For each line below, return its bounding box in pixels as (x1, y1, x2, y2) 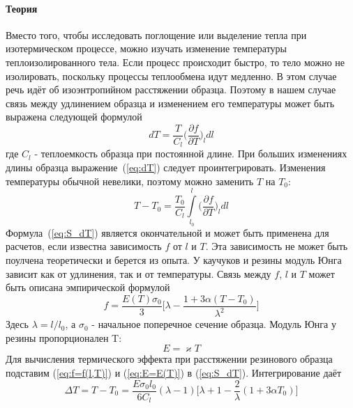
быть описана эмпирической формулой (6, 280, 170, 295)
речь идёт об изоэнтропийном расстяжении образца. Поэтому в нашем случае (6, 82, 336, 97)
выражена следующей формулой (6, 109, 142, 124)
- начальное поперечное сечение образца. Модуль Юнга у (91, 317, 336, 331)
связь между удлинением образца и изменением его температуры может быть (6, 95, 335, 110)
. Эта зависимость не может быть (205, 239, 348, 253)
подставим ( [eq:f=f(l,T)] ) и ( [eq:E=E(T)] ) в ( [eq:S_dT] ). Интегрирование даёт (6, 365, 342, 379)
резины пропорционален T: (6, 330, 122, 345)
